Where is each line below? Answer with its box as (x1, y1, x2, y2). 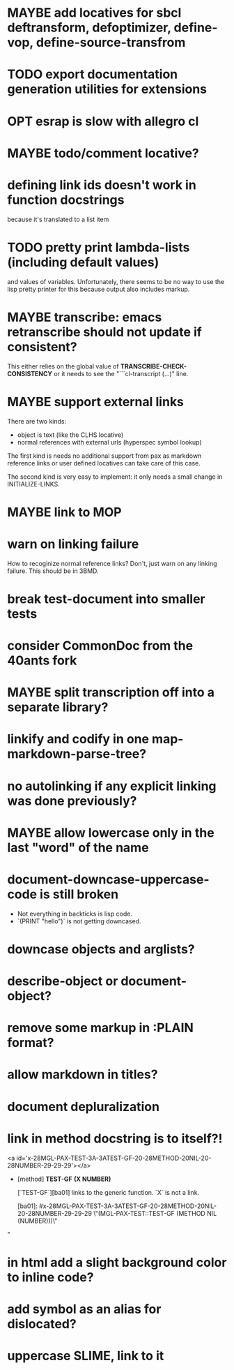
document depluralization (7, 1099, 160, 1115)
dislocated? (7, 1316, 77, 1332)
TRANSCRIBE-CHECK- (120, 362, 187, 371)
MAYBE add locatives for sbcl (7, 5, 182, 21)
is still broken (39, 886, 119, 902)
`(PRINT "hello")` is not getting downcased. (17, 916, 141, 925)
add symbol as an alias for (7, 1301, 162, 1317)
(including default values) (7, 254, 159, 270)
